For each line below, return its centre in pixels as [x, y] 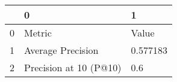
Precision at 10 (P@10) [73, 67]
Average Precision [61, 50]
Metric [38, 33]
